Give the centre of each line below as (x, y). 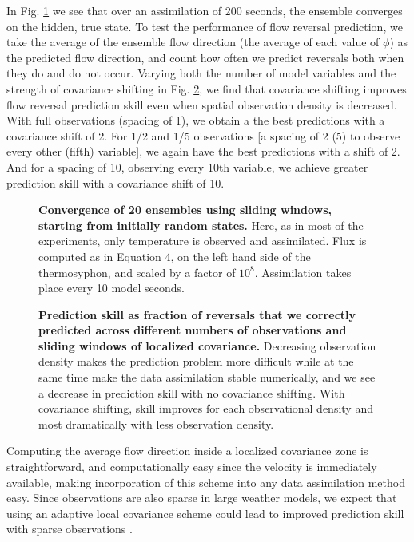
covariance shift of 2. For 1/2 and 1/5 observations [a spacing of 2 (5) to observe (203, 135)
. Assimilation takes (303, 272)
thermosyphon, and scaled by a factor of (137, 272)
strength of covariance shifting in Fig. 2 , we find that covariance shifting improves (207, 88)
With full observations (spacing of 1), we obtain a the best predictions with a (196, 120)
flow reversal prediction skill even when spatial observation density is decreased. (202, 104)
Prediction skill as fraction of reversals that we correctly (197, 314)
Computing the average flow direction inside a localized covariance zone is (187, 451)
